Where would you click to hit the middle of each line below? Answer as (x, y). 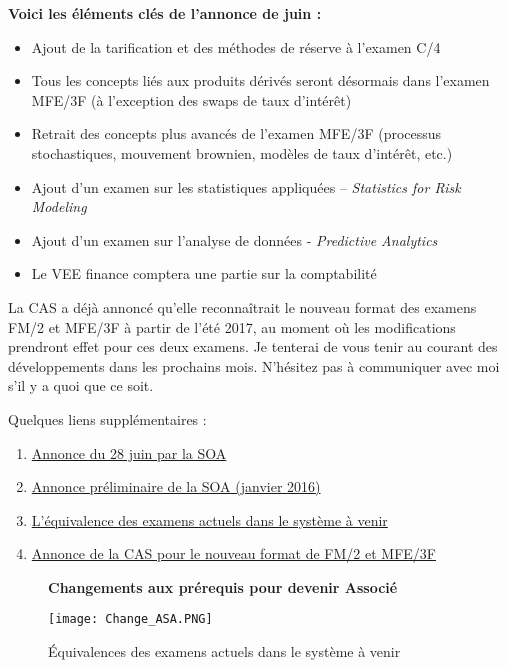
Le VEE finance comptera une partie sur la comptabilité (204, 273)
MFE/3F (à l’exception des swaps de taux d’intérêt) (191, 99)
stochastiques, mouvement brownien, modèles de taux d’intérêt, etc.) (242, 152)
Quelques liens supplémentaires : (107, 418)
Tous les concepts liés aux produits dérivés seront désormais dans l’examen (260, 80)
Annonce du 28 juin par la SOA (129, 452)
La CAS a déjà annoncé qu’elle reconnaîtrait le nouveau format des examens (242, 306)
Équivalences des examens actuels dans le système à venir (224, 651)
